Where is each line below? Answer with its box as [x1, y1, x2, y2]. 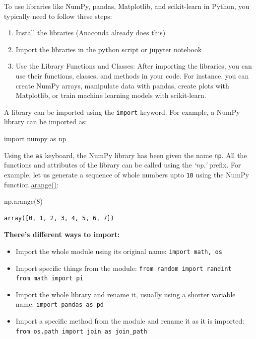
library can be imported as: [4, 116, 87, 127]
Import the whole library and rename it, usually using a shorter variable [15, 289, 236, 299]
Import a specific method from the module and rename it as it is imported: [15, 316, 245, 326]
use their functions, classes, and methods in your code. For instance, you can [15, 70, 249, 81]
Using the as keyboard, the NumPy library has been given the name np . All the [4, 150, 247, 160]
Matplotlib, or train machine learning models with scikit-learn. [15, 90, 206, 100]
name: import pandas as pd [15, 299, 104, 309]
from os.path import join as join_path [15, 328, 147, 335]
